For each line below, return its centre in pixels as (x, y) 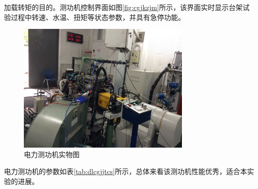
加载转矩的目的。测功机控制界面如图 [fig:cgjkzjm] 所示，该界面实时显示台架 (123, 7)
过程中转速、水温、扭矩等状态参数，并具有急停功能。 (98, 17)
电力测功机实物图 (52, 154)
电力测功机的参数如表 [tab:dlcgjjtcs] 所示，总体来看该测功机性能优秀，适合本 (126, 171)
